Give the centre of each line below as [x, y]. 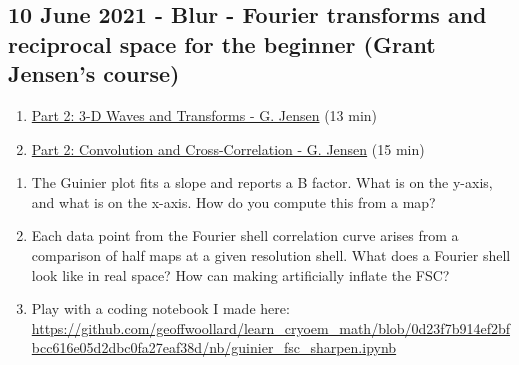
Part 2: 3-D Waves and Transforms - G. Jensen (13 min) [204, 114]
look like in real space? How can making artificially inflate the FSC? [240, 274]
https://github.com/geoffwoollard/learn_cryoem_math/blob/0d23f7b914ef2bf [271, 327]
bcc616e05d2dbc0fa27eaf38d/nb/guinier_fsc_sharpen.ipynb [214, 347]
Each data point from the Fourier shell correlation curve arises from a [245, 235]
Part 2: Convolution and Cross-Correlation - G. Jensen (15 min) [228, 148]
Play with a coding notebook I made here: [160, 308]
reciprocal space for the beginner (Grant [222, 43]
